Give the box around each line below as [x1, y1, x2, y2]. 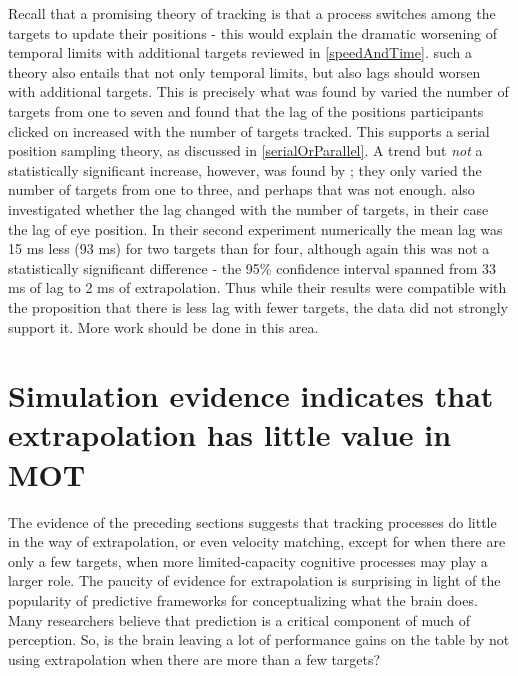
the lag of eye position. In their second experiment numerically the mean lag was [8, 218, 503, 239]
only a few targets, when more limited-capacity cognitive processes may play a [8, 550, 488, 571]
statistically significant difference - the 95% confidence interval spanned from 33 [8, 257, 497, 278]
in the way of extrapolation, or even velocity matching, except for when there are [8, 531, 506, 552]
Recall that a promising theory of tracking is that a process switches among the [8, 3, 496, 23]
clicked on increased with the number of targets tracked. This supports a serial [8, 120, 490, 141]
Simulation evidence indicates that [8, 375, 494, 416]
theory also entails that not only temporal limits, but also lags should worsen [8, 61, 481, 82]
